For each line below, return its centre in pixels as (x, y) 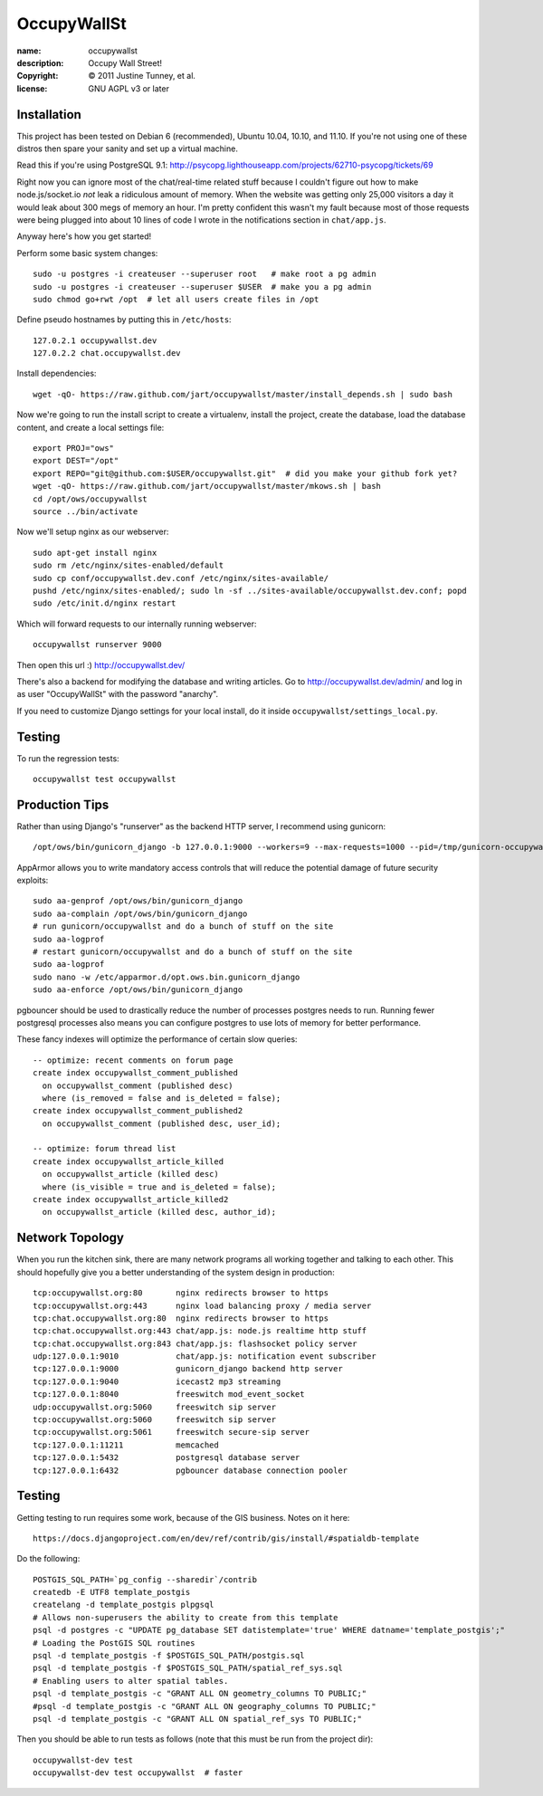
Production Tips (63, 804)
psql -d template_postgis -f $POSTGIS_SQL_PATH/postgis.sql (169, 1656)
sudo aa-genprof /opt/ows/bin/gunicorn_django (138, 901)
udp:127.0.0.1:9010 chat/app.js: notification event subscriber (205, 1357)
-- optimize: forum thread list (105, 1149)
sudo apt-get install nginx (95, 553)
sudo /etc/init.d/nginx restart (105, 603)
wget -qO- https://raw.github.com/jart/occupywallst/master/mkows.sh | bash (207, 486)
